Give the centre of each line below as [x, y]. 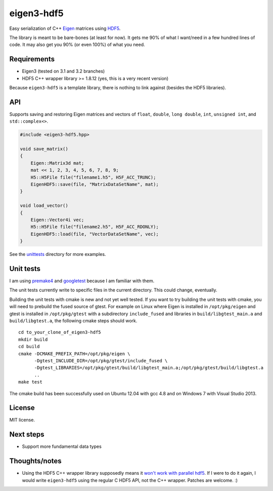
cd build [29, 347]
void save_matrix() [44, 149]
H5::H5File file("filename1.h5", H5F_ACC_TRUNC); [93, 177]
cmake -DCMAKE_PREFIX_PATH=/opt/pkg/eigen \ [75, 354]
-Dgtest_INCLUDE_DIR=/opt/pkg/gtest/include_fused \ [101, 361]
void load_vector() [44, 206]
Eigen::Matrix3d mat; [57, 163]
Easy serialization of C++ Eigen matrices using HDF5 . [65, 28]
